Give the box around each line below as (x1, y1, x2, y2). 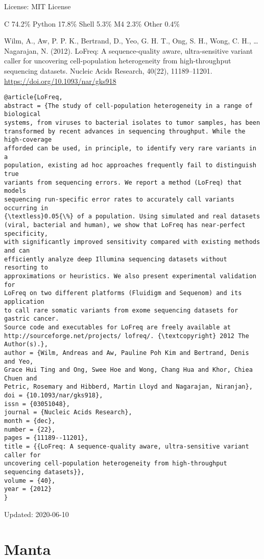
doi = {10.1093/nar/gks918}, (4, 392, 103, 399)
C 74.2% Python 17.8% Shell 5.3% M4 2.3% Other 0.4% (4, 18, 180, 29)
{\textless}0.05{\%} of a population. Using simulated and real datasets (4, 213, 260, 220)
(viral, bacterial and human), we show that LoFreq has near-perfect (4, 221, 246, 229)
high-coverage (4, 136, 52, 144)
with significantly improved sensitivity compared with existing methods (4, 238, 260, 246)
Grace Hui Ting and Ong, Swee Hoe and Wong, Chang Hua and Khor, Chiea (4, 366, 253, 374)
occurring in (4, 204, 48, 212)
